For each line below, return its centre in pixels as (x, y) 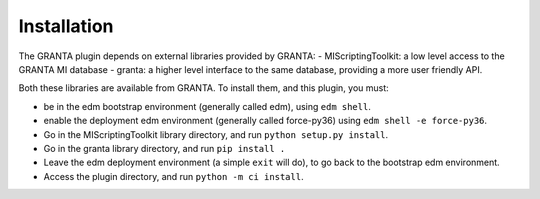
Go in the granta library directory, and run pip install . (164, 148)
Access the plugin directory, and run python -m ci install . (173, 176)
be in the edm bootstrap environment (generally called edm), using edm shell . (207, 106)
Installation (66, 26)
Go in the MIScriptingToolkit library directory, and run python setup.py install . (216, 134)
